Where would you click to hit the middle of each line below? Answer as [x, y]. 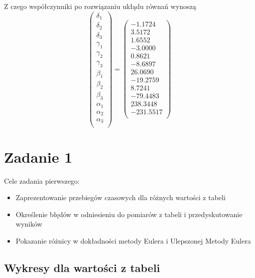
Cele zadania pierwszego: [42, 180]
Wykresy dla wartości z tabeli [82, 268]
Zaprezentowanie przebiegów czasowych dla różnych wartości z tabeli [121, 197]
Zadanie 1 [38, 156]
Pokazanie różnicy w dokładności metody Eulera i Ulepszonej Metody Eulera [133, 241]
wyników [29, 224]
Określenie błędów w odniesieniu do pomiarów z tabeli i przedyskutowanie [129, 214]
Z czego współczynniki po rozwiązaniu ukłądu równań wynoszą [100, 6]
